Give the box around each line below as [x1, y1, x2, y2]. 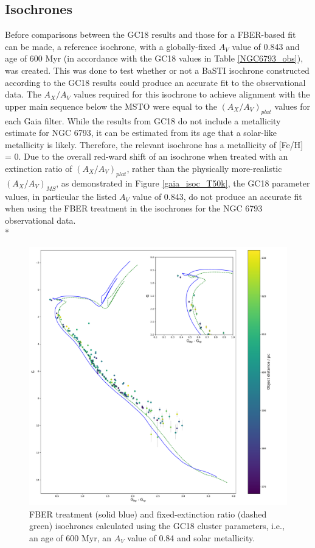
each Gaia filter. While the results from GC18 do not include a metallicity [5, 114, 281, 127]
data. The [5, 88, 41, 101]
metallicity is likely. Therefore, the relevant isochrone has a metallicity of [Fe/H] [5, 138, 303, 151]
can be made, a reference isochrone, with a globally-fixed [5, 40, 216, 52]
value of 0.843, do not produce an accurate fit [132, 190, 302, 202]
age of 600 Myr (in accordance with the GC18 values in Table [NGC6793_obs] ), [5, 52, 303, 65]
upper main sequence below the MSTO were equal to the [5, 99, 217, 112]
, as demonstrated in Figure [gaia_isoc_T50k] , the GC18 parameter [56, 176, 310, 189]
